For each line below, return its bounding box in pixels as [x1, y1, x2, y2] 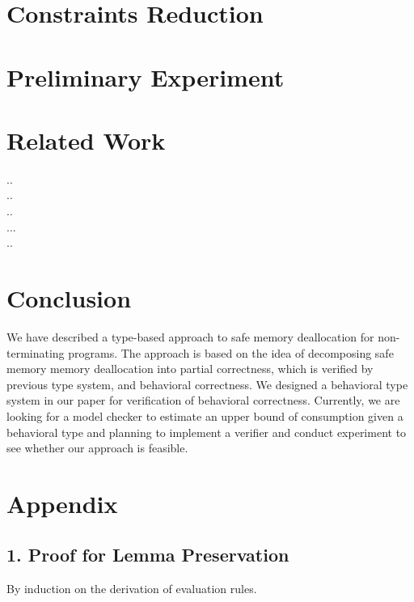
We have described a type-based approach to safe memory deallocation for [6, 328, 374, 345]
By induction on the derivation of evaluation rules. [6, 580, 257, 597]
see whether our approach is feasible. [6, 439, 188, 456]
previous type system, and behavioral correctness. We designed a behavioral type [6, 375, 408, 392]
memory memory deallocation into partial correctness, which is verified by [6, 360, 374, 377]
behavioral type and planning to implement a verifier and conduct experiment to [6, 423, 407, 440]
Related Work [6, 123, 166, 156]
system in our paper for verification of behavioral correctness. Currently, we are [6, 392, 400, 409]
